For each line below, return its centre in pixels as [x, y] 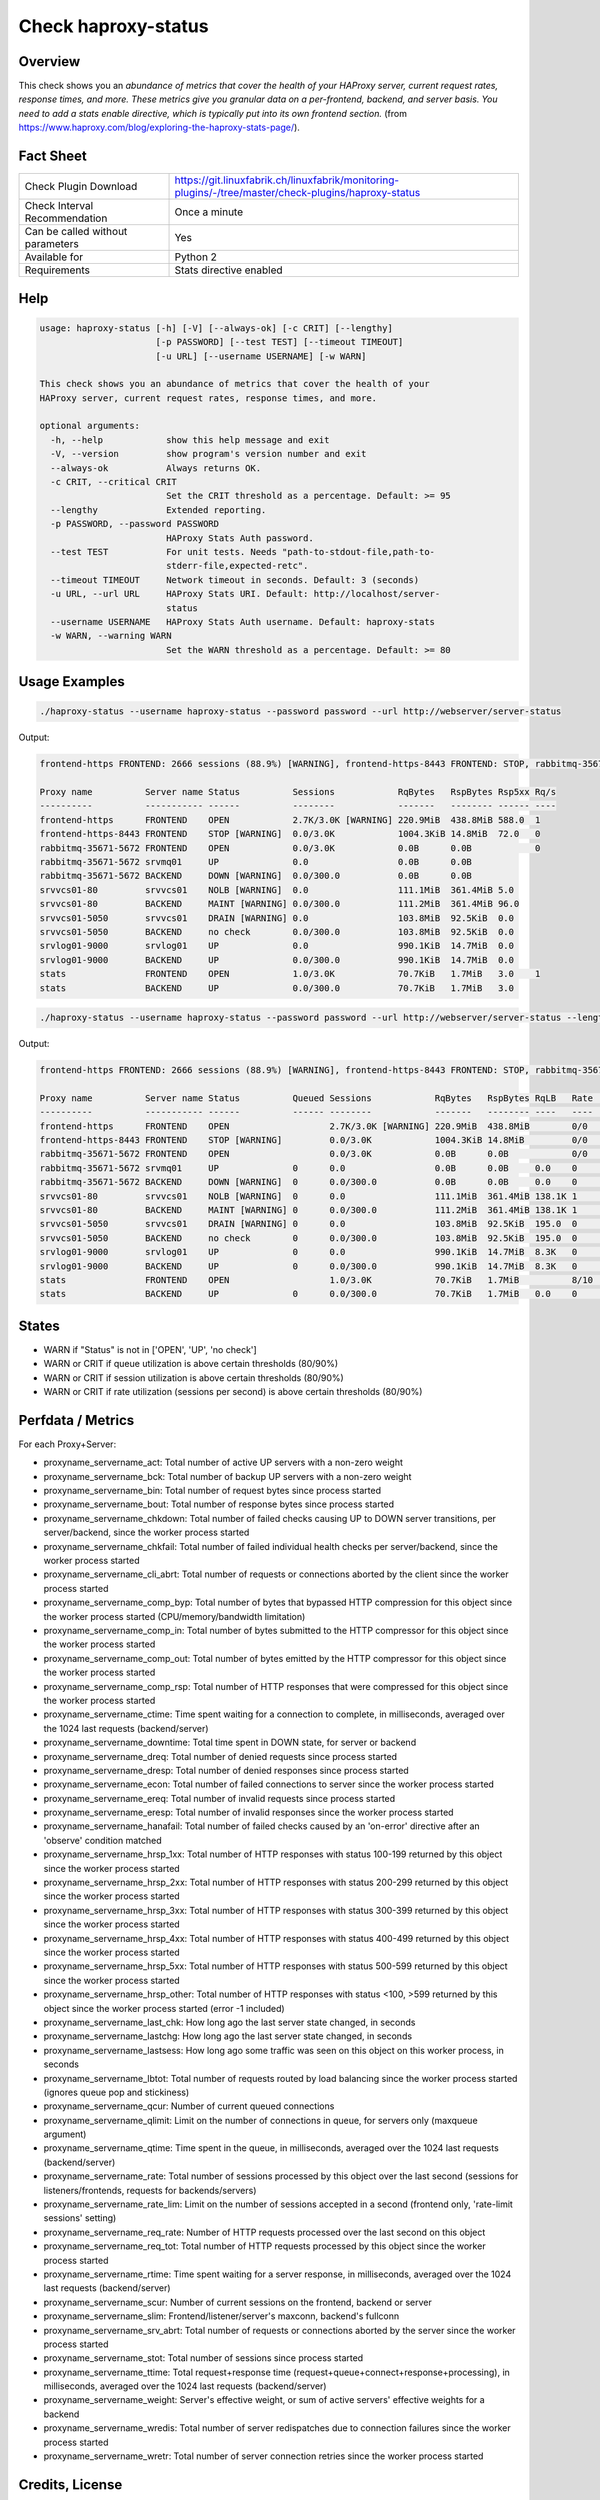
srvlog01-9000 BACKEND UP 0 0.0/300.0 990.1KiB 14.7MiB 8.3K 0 [308, 1266]
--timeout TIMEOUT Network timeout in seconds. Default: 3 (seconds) [235, 579]
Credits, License [70, 2484]
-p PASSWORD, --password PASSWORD [135, 524]
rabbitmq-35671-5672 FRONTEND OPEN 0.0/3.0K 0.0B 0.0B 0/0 [314, 1154]
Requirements [57, 270]
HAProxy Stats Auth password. [239, 538]
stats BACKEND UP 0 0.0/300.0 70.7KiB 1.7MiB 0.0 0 [308, 1294]
